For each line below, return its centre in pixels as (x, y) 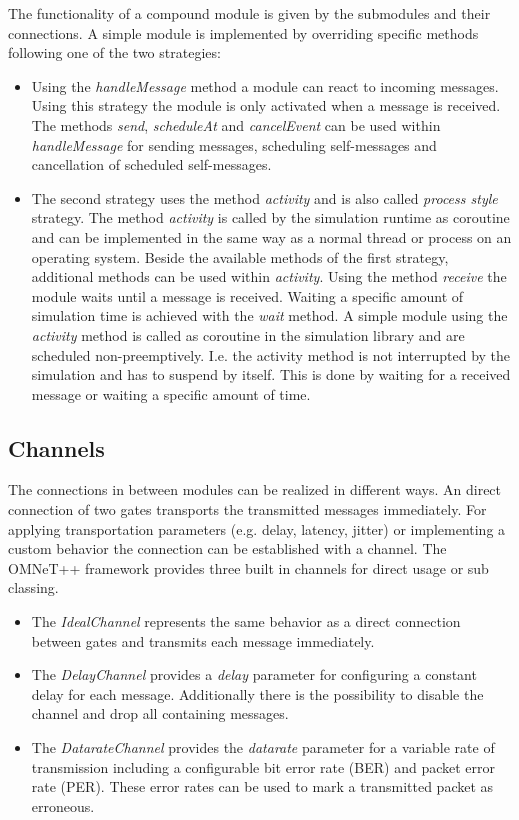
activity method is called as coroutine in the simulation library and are (248, 334)
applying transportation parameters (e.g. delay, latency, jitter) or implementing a (257, 528)
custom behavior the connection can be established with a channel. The (227, 548)
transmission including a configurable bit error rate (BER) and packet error (263, 766)
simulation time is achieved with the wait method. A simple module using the (269, 315)
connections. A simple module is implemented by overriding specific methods (243, 32)
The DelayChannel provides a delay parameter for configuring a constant (254, 674)
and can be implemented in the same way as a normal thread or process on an (271, 236)
